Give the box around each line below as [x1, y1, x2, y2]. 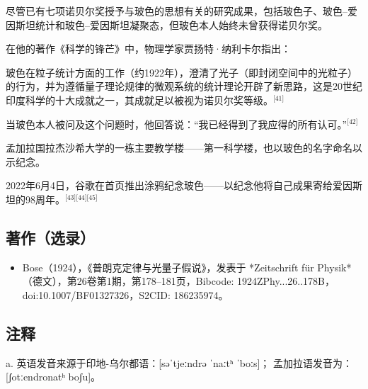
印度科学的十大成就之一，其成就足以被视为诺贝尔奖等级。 [6, 92, 273, 107]
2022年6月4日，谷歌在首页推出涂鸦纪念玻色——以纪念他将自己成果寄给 [6, 178, 333, 193]
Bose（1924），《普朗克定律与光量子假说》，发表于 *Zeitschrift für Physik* [22, 259, 352, 274]
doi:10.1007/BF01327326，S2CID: [22, 287, 171, 302]
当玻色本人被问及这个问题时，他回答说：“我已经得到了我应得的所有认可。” [6, 116, 347, 131]
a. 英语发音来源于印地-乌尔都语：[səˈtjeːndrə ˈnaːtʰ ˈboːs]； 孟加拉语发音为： [6, 355, 353, 370]
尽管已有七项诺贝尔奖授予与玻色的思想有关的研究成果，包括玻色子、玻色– [6, 4, 347, 18]
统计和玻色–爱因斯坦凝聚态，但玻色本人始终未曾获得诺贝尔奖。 [35, 17, 328, 32]
